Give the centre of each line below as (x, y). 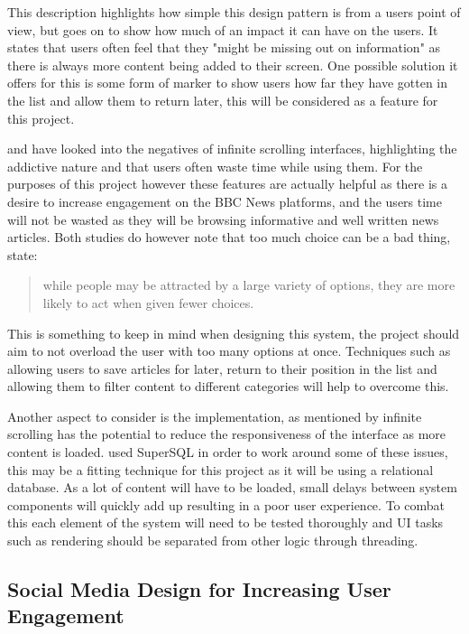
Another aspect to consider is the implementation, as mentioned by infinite (215, 416)
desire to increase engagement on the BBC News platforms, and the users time (225, 201)
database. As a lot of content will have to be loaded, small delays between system (232, 487)
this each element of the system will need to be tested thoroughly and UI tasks (225, 522)
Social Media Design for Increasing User (199, 589)
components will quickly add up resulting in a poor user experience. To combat (226, 504)
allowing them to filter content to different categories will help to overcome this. (228, 386)
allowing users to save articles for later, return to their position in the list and (222, 368)
